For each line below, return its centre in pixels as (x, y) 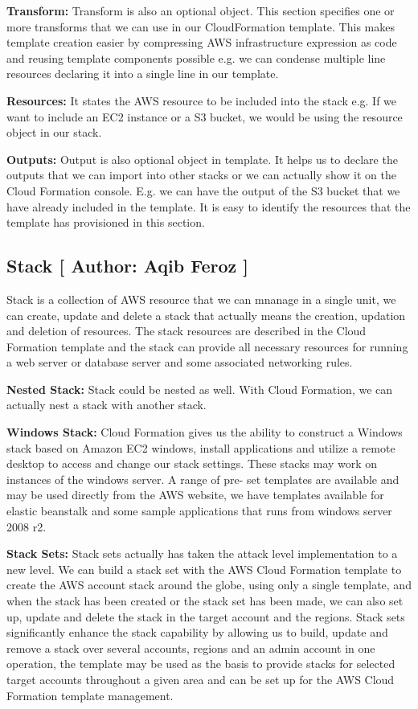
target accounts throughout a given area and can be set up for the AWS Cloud (201, 679)
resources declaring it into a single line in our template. (143, 74)
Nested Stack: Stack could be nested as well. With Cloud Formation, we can (200, 389)
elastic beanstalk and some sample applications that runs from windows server (199, 511)
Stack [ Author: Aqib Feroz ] (127, 266)
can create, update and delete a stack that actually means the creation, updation (206, 315)
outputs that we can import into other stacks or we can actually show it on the (201, 175)
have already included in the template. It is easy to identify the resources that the (209, 206)
